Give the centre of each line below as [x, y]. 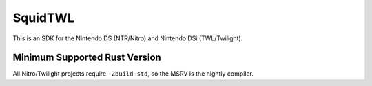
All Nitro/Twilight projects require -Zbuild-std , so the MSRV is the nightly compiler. [133, 74]
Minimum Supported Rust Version [87, 58]
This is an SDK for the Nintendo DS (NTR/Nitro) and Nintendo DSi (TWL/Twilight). [128, 38]
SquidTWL [44, 18]
